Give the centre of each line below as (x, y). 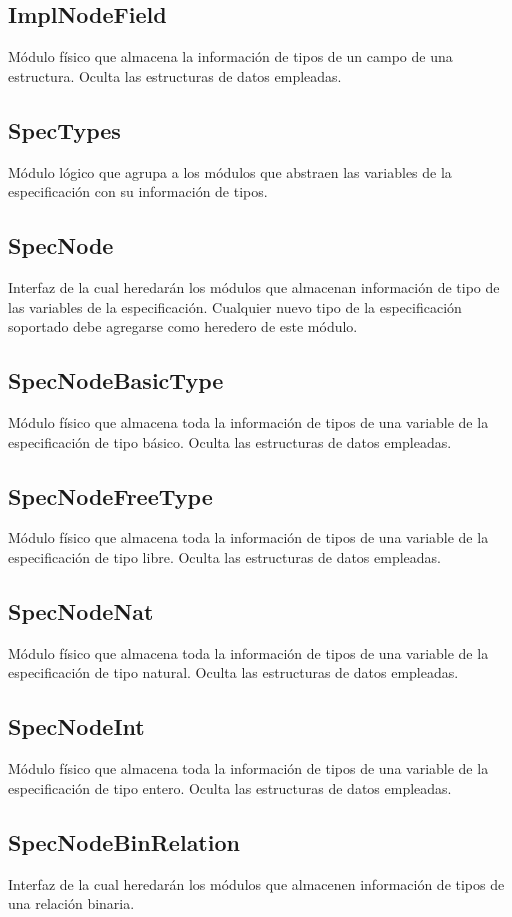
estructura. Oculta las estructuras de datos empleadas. (175, 75)
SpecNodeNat (81, 610)
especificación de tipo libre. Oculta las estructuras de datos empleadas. (225, 556)
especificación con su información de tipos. (138, 191)
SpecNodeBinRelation (124, 841)
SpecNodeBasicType (116, 380)
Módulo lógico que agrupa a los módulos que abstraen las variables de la (230, 171)
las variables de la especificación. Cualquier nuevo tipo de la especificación (235, 306)
